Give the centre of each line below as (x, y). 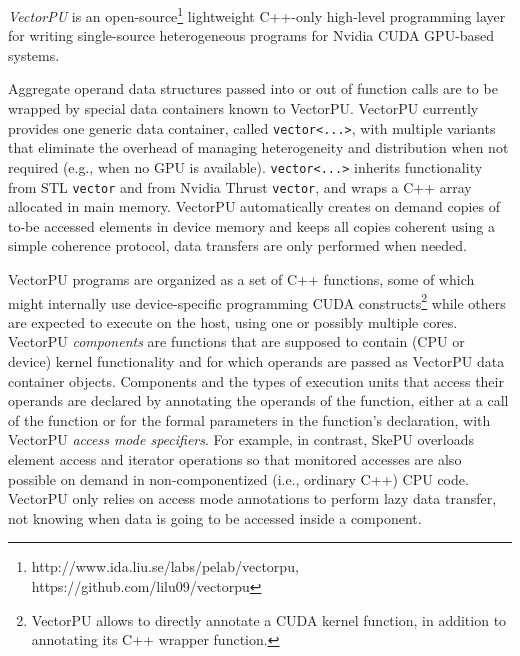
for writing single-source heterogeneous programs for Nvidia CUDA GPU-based (251, 35)
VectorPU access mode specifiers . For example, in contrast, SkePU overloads (241, 439)
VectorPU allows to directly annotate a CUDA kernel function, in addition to (269, 619)
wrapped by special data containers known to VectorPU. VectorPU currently (243, 108)
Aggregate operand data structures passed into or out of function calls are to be (253, 88)
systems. (34, 54)
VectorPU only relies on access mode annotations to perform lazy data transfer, (252, 498)
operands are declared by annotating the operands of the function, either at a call (258, 400)
